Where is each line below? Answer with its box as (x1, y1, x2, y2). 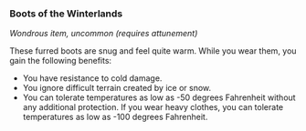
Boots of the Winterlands (9, 7, 123, 20)
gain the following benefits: (9, 55, 112, 66)
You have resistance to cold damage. (22, 73, 163, 84)
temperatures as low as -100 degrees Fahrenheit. (22, 112, 208, 123)
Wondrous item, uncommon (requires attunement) (9, 28, 198, 39)
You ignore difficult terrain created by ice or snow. (22, 83, 212, 94)
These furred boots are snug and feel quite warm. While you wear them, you (9, 45, 297, 56)
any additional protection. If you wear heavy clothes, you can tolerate (22, 102, 284, 113)
